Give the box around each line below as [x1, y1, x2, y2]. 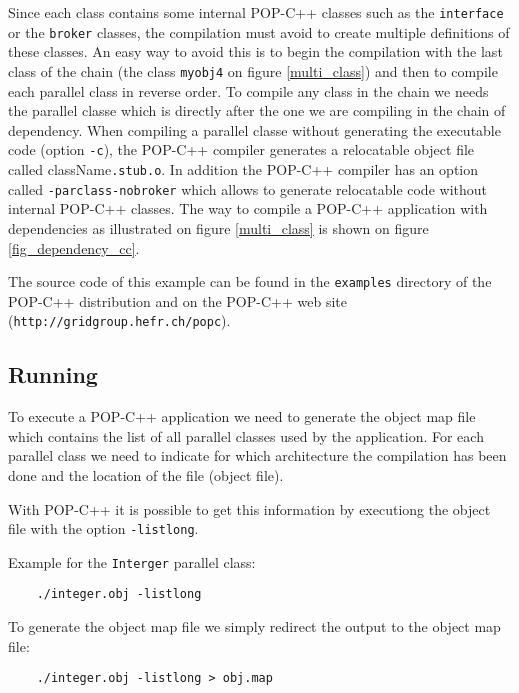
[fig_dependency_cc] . [8, 237, 140, 258]
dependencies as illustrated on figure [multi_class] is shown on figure [8, 217, 429, 238]
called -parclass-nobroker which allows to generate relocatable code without [8, 178, 487, 199]
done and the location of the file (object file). [8, 464, 284, 485]
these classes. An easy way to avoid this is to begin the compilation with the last [8, 41, 503, 62]
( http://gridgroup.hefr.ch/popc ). [8, 310, 231, 331]
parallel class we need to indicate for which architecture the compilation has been [8, 445, 507, 466]
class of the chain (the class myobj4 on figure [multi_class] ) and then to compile [8, 60, 498, 81]
